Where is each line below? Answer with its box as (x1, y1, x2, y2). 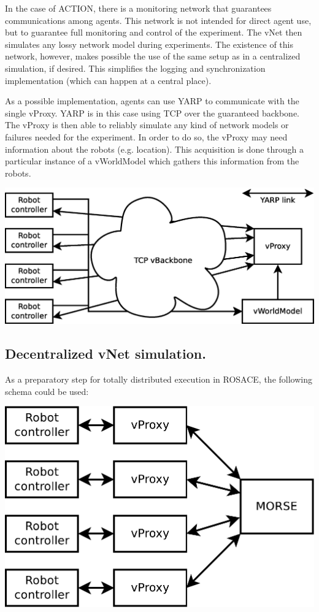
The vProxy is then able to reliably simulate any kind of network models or (5, 118, 289, 131)
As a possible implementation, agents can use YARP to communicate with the (5, 94, 299, 107)
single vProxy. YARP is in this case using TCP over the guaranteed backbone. (5, 106, 300, 119)
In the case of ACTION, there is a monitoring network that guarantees (5, 2, 272, 14)
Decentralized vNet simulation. (5, 344, 206, 363)
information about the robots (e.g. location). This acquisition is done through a (5, 142, 304, 155)
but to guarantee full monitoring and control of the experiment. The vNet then (5, 26, 302, 39)
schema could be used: (5, 384, 89, 397)
